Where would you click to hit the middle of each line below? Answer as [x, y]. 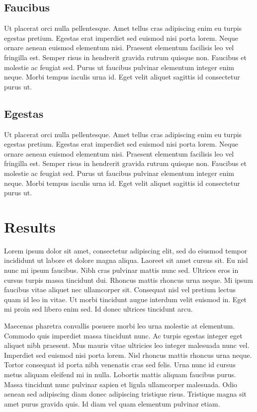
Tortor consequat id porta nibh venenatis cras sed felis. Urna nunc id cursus [120, 365]
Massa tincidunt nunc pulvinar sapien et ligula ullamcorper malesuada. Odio [121, 384]
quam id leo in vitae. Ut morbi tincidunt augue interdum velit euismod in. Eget [126, 299]
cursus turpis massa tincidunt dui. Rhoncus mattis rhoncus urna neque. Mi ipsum [128, 280]
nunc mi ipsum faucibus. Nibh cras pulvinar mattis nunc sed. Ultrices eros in [121, 270]
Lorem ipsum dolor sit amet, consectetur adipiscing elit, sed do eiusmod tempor [126, 250]
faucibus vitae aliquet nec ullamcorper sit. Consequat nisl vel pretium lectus [120, 289]
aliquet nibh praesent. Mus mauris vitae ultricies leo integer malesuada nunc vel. [127, 345]
